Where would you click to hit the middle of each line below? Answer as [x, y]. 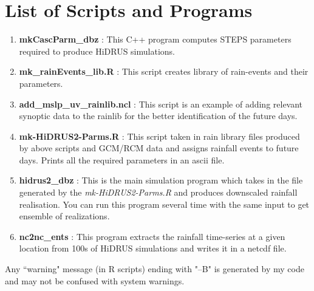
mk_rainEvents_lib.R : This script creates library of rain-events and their [164, 71]
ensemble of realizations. [64, 216]
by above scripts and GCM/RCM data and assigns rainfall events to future [159, 148]
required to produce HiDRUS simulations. [97, 51]
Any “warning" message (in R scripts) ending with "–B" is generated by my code [155, 269]
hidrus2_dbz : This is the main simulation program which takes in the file [161, 180]
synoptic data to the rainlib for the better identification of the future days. [158, 116]
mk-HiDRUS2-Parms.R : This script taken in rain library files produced [159, 136]
